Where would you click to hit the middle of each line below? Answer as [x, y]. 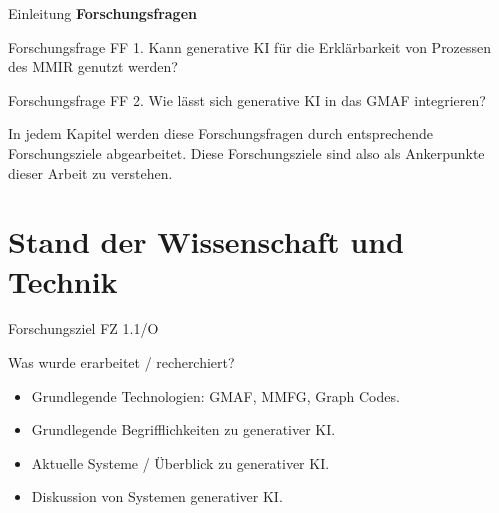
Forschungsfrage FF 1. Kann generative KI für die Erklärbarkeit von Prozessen [250, 46]
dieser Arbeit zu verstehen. [90, 172]
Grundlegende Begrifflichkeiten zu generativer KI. [183, 429]
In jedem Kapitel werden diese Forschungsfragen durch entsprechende [220, 133]
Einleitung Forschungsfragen [102, 13]
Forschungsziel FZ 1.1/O [83, 328]
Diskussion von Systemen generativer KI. [157, 496]
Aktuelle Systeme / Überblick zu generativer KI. [180, 462]
